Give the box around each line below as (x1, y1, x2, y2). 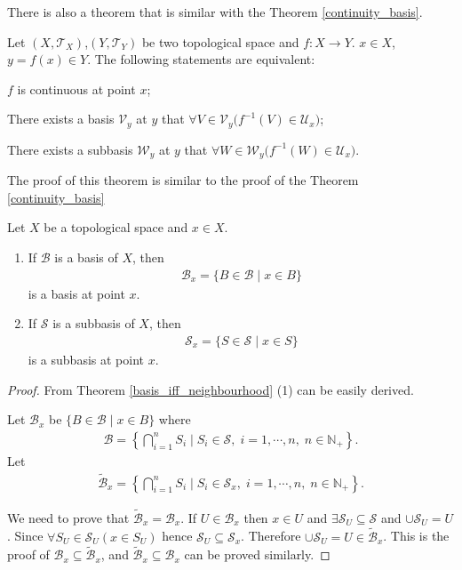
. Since (7, 526, 44, 545)
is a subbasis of (52, 314, 135, 333)
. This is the (383, 526, 450, 545)
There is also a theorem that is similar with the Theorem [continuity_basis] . (7, 3, 423, 20)
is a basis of (54, 248, 118, 267)
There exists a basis (7, 109, 115, 128)
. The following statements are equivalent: (87, 50, 315, 68)
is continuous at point (17, 79, 136, 98)
